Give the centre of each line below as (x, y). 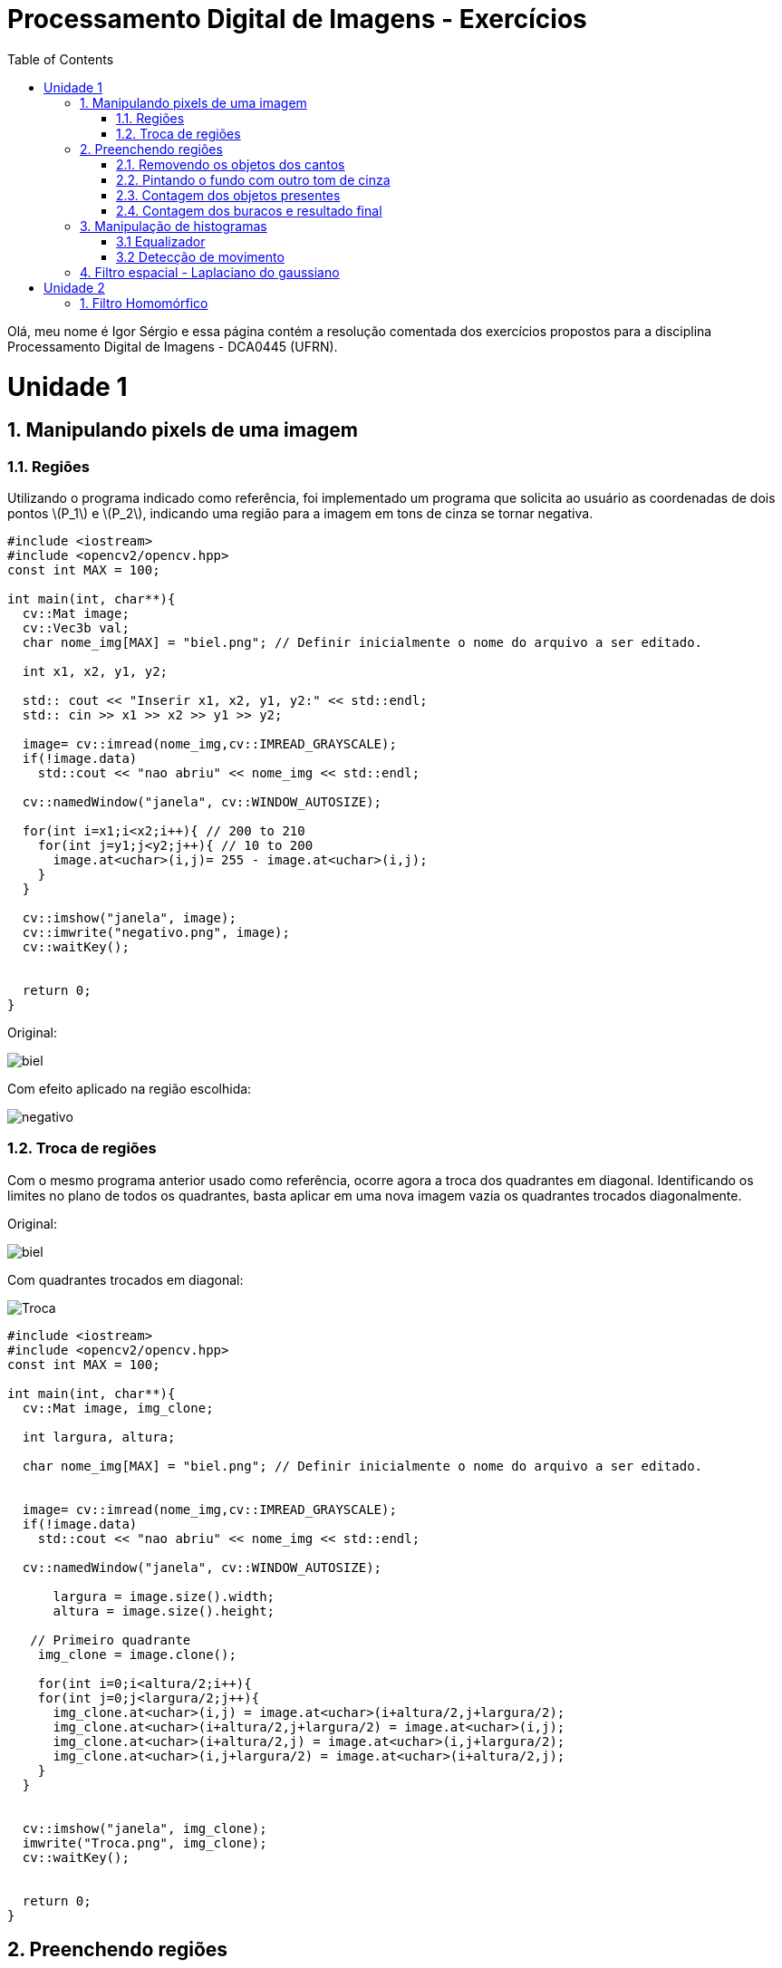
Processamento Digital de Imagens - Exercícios (297, 19)
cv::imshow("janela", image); (129, 918)
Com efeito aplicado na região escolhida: (130, 1089)
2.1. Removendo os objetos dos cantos (231, 164)
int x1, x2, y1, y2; (95, 672)
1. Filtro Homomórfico (144, 303)
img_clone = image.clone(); (137, 1654)
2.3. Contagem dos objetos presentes (228, 195)
